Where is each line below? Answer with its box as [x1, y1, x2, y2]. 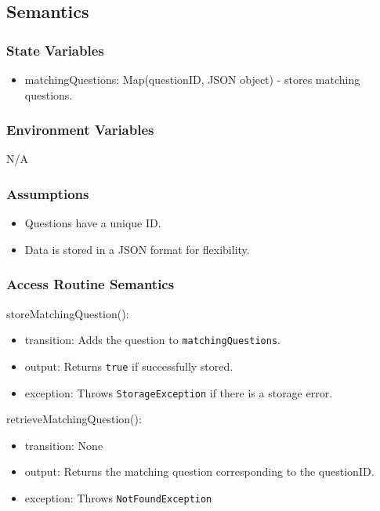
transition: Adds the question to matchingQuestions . [24, 332, 280, 348]
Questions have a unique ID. [24, 215, 161, 231]
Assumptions [6, 183, 89, 203]
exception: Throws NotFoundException [24, 489, 212, 506]
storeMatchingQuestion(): [6, 305, 129, 321]
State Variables [6, 40, 104, 60]
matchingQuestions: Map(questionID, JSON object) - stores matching [24, 71, 360, 87]
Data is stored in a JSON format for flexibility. [24, 241, 250, 257]
